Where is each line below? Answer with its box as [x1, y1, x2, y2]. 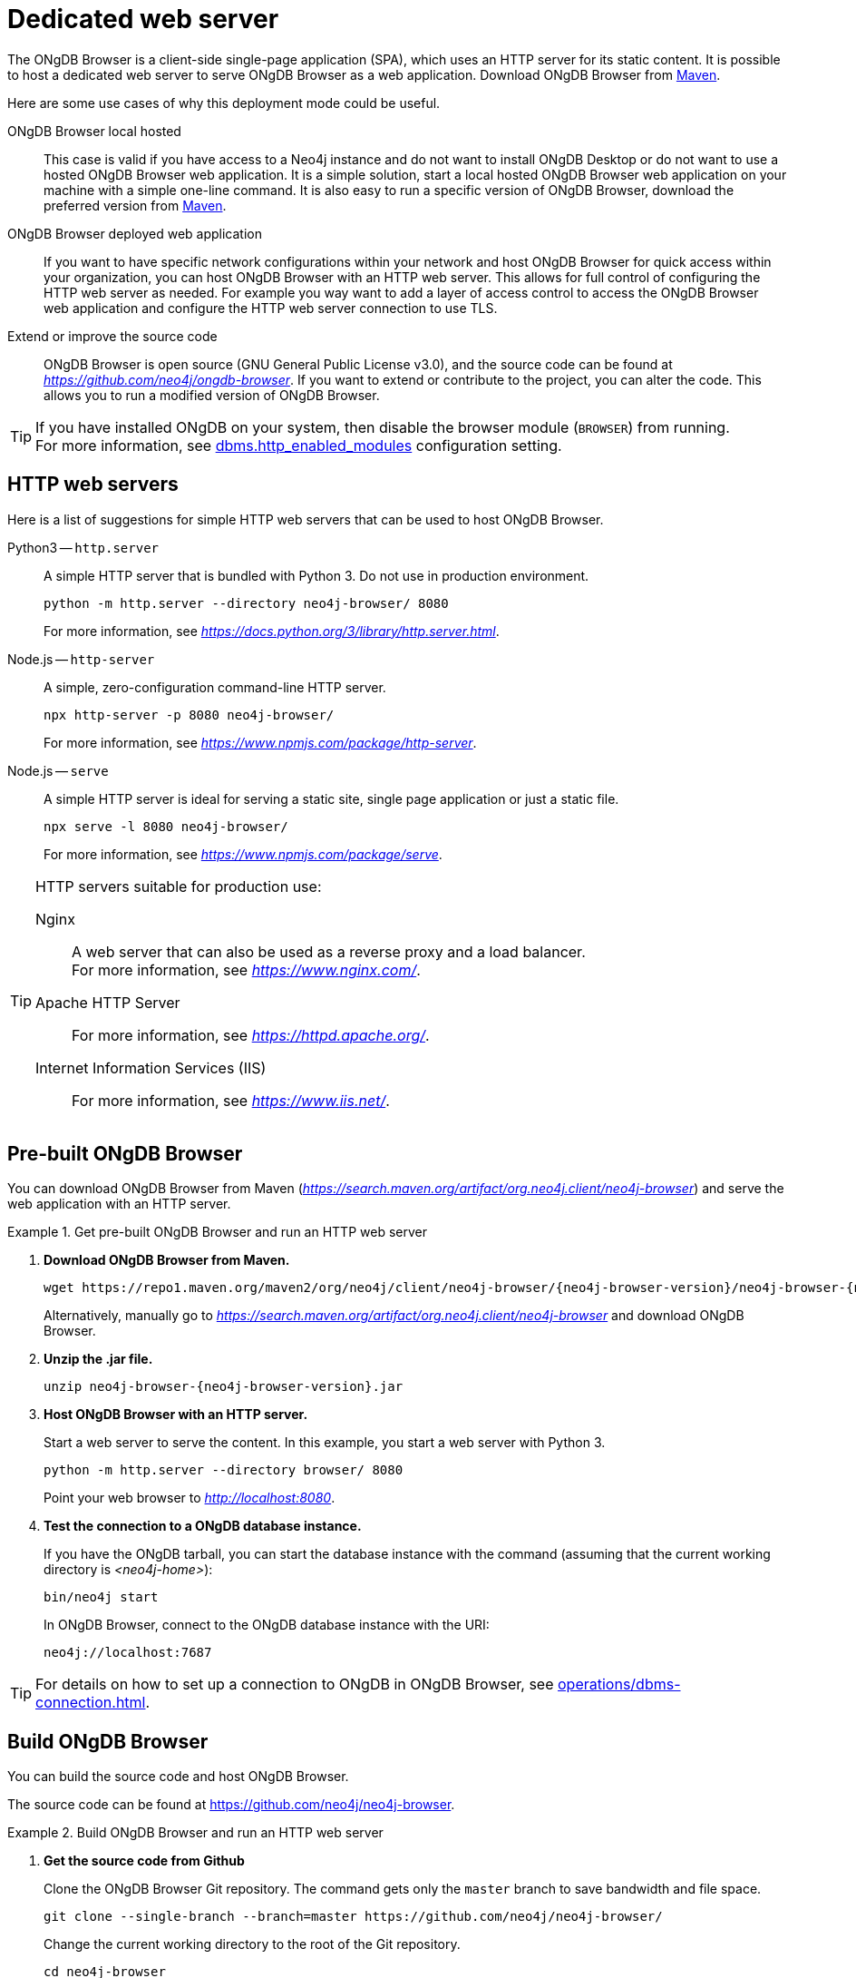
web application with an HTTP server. [7, 1196, 231, 1212]
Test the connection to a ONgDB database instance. [44, 1518, 362, 1534]
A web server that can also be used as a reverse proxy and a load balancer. [72, 942, 586, 961]
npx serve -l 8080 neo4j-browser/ [44, 818, 288, 834]
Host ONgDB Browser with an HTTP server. [44, 1406, 308, 1423]
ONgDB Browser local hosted [7, 122, 181, 139]
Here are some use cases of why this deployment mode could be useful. [7, 94, 441, 111]
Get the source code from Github [44, 1853, 245, 1869]
